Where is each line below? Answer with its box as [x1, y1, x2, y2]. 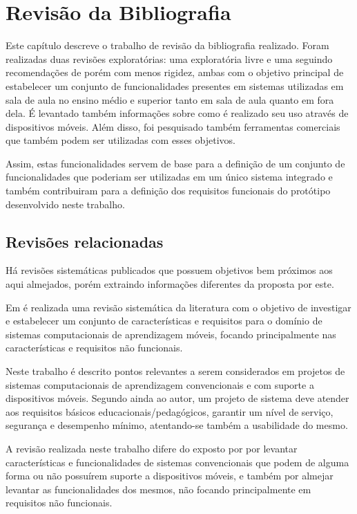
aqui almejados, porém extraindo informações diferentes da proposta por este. [6, 277, 334, 291]
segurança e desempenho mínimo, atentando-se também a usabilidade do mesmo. [6, 418, 348, 432]
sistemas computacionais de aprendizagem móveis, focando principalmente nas [6, 327, 336, 341]
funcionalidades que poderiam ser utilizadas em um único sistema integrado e [6, 169, 333, 184]
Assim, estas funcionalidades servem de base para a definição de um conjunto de [6, 156, 345, 170]
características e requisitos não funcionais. [6, 340, 183, 355]
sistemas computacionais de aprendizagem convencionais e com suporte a [6, 377, 314, 392]
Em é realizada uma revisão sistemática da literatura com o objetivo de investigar [6, 300, 351, 314]
